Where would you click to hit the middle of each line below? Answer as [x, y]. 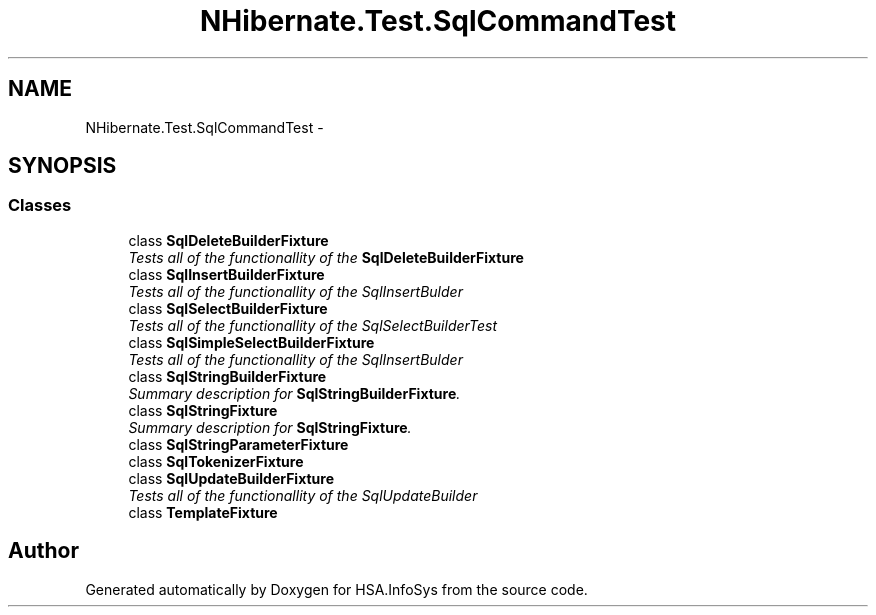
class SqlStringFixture [203, 410]
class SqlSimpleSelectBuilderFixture [251, 342]
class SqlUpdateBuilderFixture [231, 478]
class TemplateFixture [203, 512]
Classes [40, 205]
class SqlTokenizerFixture [216, 461]
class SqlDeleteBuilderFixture [228, 240]
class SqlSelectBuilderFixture [228, 308]
